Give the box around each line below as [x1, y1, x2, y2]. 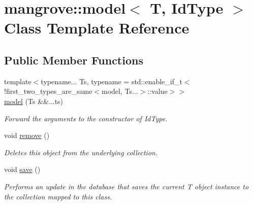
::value [147, 86, 168, 96]
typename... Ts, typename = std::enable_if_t [41, 76, 182, 86]
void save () [4, 164, 41, 175]
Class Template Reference [4, 17, 189, 38]
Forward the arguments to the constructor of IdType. [4, 113, 168, 123]
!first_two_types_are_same [4, 86, 92, 96]
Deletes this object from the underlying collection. [4, 147, 158, 157]
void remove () [4, 130, 50, 141]
